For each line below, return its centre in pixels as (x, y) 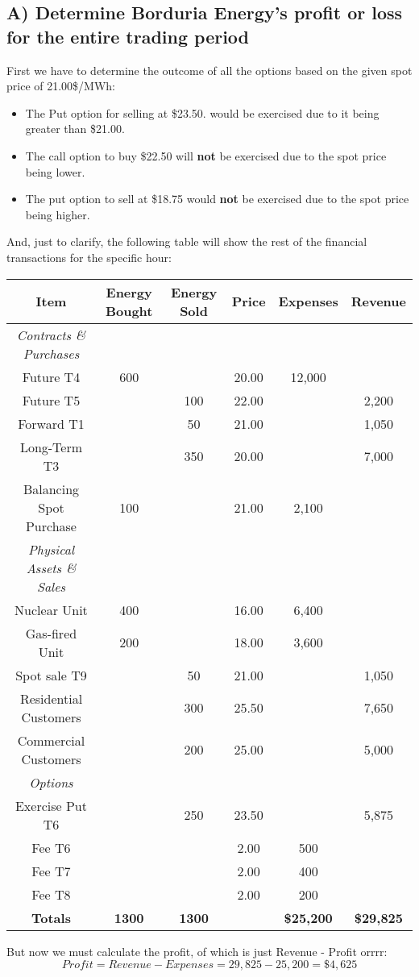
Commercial (51, 740)
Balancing (51, 488)
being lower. (55, 171)
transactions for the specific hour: (89, 257)
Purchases (51, 353)
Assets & (51, 567)
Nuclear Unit (51, 609)
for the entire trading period (128, 36)
